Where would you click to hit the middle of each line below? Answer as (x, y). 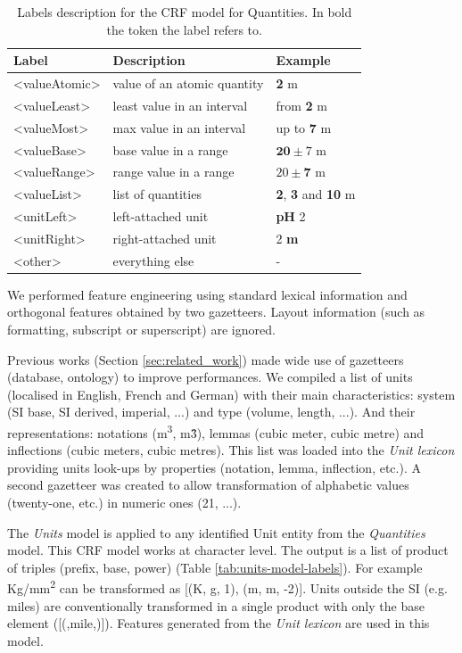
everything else (153, 260)
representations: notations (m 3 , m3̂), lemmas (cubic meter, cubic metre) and (216, 431)
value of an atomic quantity (188, 83)
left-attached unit (161, 216)
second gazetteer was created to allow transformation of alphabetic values (208, 485)
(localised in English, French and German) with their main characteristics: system (231, 394)
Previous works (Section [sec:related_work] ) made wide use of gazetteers (206, 359)
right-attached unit (165, 238)
